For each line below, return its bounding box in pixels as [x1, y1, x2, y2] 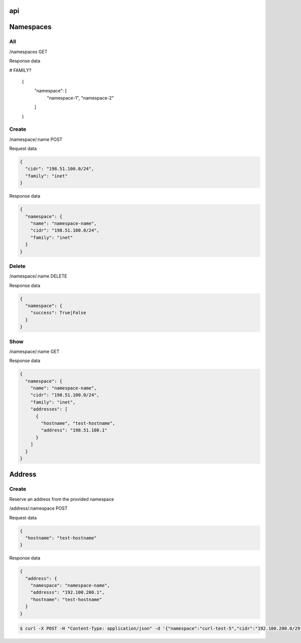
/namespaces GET [9, 48, 48, 55]
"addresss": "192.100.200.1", [30, 590, 105, 595]
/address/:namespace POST [9, 505, 68, 511]
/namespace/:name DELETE [9, 273, 67, 279]
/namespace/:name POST [9, 136, 63, 142]
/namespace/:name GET [9, 348, 60, 354]
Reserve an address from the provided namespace [9, 496, 114, 502]
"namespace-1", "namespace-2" [47, 95, 114, 101]
